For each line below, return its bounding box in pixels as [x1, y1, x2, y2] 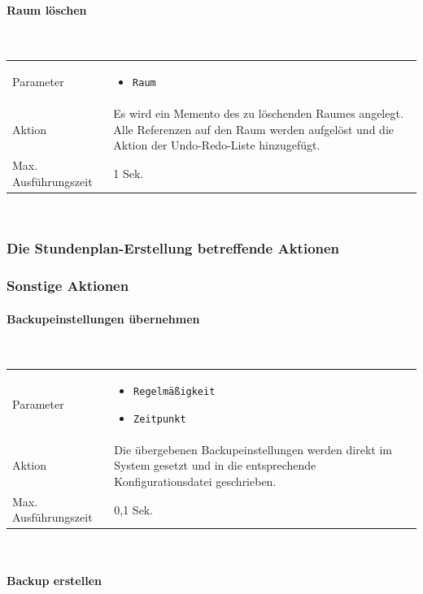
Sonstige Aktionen [7, 275, 129, 296]
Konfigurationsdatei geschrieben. [114, 472, 277, 489]
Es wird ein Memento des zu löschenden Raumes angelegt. [113, 105, 403, 122]
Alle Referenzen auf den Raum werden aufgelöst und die [113, 120, 394, 137]
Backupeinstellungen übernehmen [7, 310, 200, 327]
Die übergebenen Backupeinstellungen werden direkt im [114, 440, 392, 457]
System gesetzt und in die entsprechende [114, 457, 316, 474]
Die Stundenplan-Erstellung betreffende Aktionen [7, 238, 340, 258]
